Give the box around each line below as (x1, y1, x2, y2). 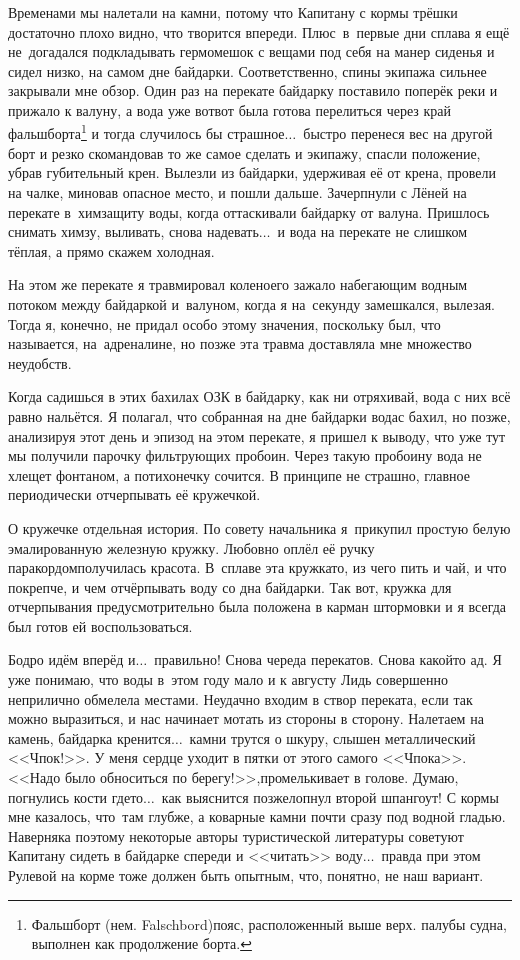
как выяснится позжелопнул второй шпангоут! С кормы (161, 786, 499, 807)
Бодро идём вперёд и (8, 649, 136, 670)
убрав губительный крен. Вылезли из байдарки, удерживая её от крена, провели (8, 162, 496, 183)
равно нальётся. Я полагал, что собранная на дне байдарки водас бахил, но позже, (8, 405, 511, 426)
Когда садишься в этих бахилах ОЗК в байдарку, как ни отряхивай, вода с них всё (8, 386, 511, 407)
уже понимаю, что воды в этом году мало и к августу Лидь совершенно (8, 669, 449, 690)
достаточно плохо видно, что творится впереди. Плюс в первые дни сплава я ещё (8, 21, 510, 42)
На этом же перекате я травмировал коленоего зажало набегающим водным (8, 274, 468, 295)
